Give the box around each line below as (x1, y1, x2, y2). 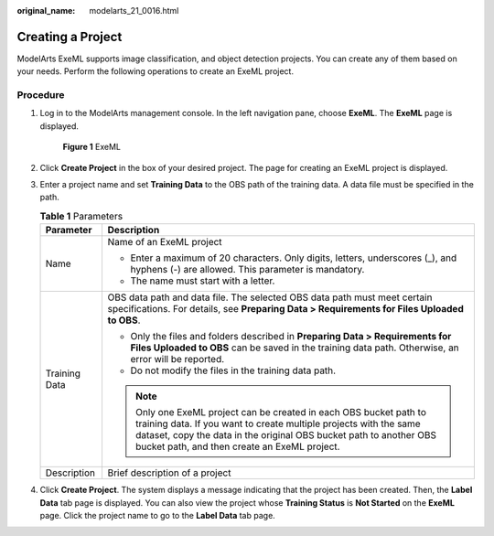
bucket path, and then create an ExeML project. (135, 440, 340, 453)
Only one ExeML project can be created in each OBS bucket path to (135, 406, 427, 419)
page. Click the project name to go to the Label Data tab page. (39, 509, 276, 520)
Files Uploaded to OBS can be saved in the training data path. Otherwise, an (130, 341, 459, 354)
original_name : (16, 5, 76, 16)
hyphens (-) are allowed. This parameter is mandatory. (130, 263, 365, 276)
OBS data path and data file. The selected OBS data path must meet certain (107, 291, 433, 304)
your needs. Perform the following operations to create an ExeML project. (16, 66, 295, 77)
